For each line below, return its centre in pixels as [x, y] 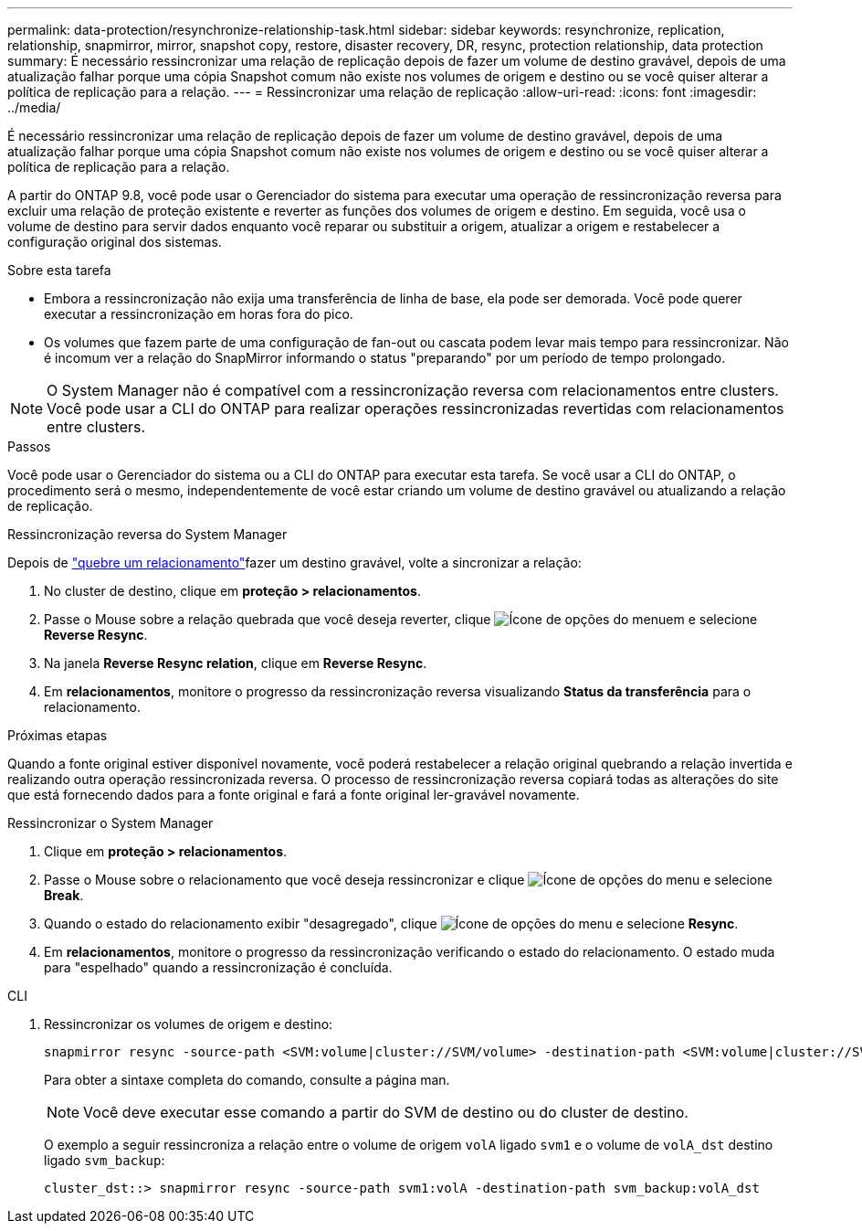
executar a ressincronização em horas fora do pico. [199, 314]
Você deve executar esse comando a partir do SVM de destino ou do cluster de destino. [386, 1112]
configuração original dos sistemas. [115, 242]
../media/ [34, 107]
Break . [64, 895]
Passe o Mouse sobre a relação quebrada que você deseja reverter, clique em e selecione [401, 619]
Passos [29, 446]
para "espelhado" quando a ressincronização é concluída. [218, 967]
